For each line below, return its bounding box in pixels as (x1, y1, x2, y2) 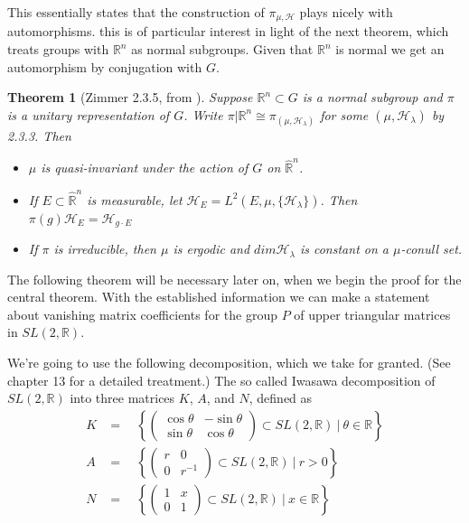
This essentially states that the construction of (7, 3, 265, 21)
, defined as (249, 388, 313, 407)
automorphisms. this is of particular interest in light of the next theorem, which (7, 22, 449, 41)
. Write (183, 105, 223, 124)
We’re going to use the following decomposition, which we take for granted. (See (7, 353, 451, 372)
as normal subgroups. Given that (131, 40, 314, 59)
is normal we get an (335, 40, 445, 59)
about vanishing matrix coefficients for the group (7, 304, 277, 323)
